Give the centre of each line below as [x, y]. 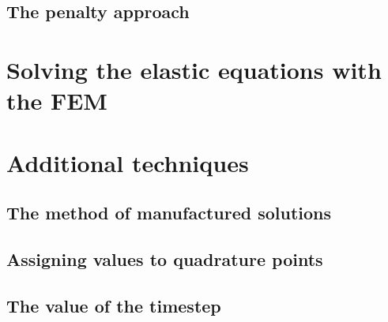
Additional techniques [128, 162]
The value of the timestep [114, 305]
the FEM [57, 101]
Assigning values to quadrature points [165, 258]
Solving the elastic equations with [194, 69]
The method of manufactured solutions [169, 213]
